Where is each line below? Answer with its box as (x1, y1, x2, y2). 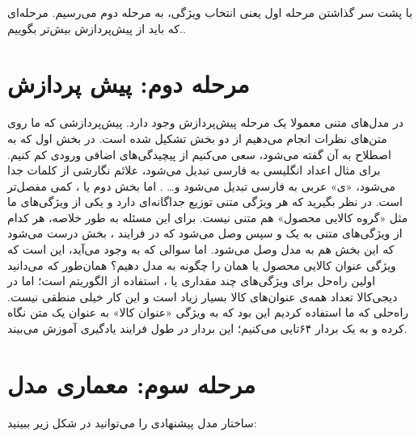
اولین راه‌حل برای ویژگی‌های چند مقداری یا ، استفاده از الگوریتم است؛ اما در (7, 272, 376, 289)
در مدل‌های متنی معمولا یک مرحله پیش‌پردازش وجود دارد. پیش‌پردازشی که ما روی (7, 114, 403, 131)
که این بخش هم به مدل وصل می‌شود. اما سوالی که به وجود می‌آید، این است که (7, 241, 395, 258)
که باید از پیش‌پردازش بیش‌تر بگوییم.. (7, 19, 186, 36)
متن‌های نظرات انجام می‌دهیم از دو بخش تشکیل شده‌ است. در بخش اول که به (7, 129, 387, 146)
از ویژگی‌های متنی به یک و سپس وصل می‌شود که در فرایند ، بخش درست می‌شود (7, 225, 403, 242)
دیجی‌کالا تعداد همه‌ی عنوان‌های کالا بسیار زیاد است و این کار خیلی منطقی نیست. (7, 288, 398, 305)
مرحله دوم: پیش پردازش (7, 67, 250, 100)
